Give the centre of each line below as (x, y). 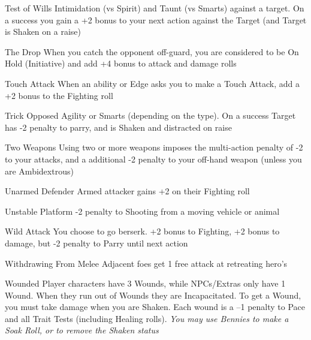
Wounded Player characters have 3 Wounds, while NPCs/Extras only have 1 (145, 283)
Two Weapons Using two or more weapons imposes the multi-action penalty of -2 (154, 147)
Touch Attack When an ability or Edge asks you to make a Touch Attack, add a (152, 83)
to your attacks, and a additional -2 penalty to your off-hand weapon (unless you (153, 159)
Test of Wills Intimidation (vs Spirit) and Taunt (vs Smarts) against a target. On (155, 8)
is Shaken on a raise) (43, 31)
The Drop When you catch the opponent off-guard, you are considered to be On (152, 51)
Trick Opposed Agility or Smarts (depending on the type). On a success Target (150, 115)
